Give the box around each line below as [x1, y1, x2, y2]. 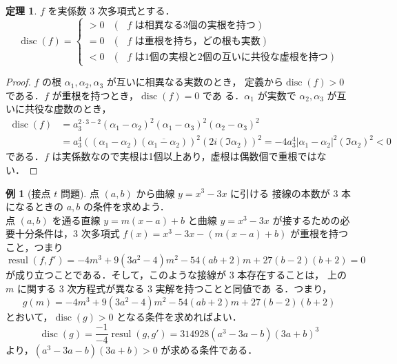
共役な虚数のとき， [24, 101, 112, 116]
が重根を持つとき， [52, 88, 139, 102]
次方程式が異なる [67, 281, 145, 296]
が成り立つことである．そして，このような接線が [6, 267, 227, 282]
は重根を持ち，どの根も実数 [134, 36, 261, 46]
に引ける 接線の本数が [230, 185, 330, 200]
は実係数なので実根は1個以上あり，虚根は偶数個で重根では [52, 149, 317, 163]
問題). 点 [60, 185, 99, 200]
